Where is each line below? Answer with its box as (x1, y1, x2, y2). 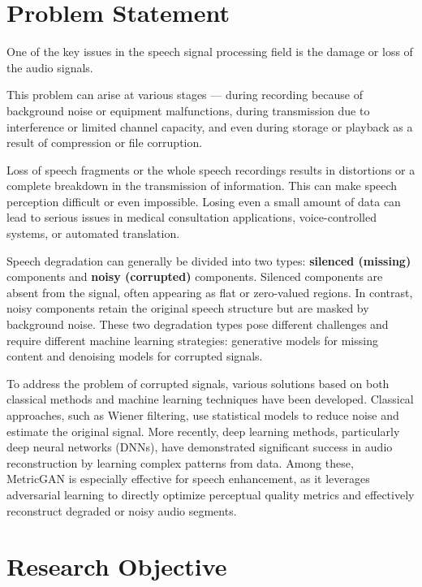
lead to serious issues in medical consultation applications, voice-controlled (6, 209, 377, 226)
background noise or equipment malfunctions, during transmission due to (6, 101, 370, 119)
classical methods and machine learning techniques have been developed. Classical (6, 391, 414, 408)
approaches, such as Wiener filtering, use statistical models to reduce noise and (6, 407, 399, 423)
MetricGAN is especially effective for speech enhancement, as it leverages (6, 470, 370, 487)
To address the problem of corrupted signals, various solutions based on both (6, 374, 390, 391)
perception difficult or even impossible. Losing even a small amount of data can (6, 192, 401, 209)
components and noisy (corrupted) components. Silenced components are (6, 268, 383, 285)
